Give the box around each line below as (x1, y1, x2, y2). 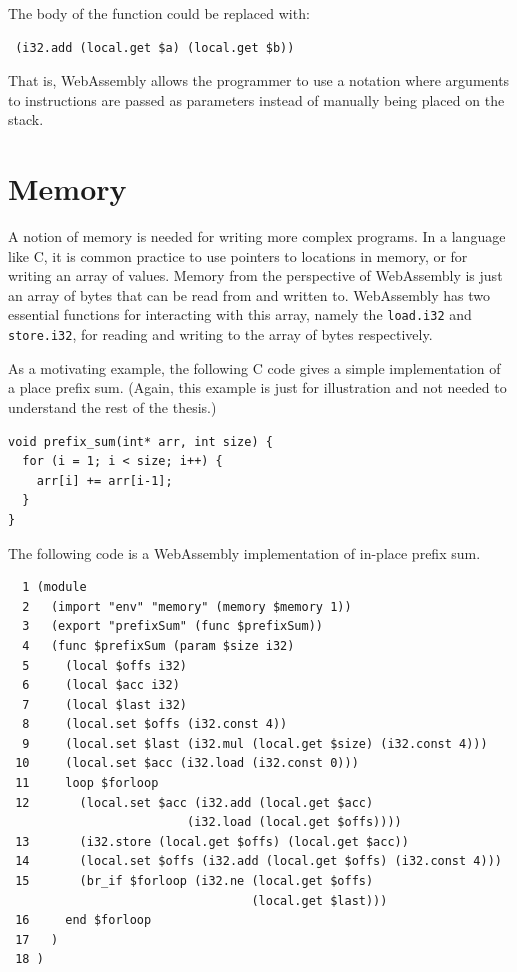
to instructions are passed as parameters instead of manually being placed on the (8, 89, 505, 110)
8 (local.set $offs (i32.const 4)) (22, 717, 288, 732)
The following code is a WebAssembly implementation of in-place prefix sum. (8, 542, 481, 563)
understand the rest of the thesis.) (8, 396, 217, 417)
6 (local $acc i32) (22, 678, 180, 693)
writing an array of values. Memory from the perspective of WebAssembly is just (8, 265, 503, 286)
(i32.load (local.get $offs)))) (186, 815, 402, 830)
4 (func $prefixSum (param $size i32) (22, 638, 295, 653)
